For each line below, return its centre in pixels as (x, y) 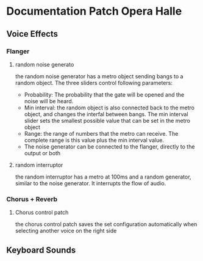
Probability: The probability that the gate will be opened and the (104, 94)
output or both (42, 153)
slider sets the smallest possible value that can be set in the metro (107, 120)
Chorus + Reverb (32, 199)
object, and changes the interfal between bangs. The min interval (106, 114)
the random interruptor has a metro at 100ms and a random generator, (103, 177)
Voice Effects (32, 34)
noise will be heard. (49, 101)
